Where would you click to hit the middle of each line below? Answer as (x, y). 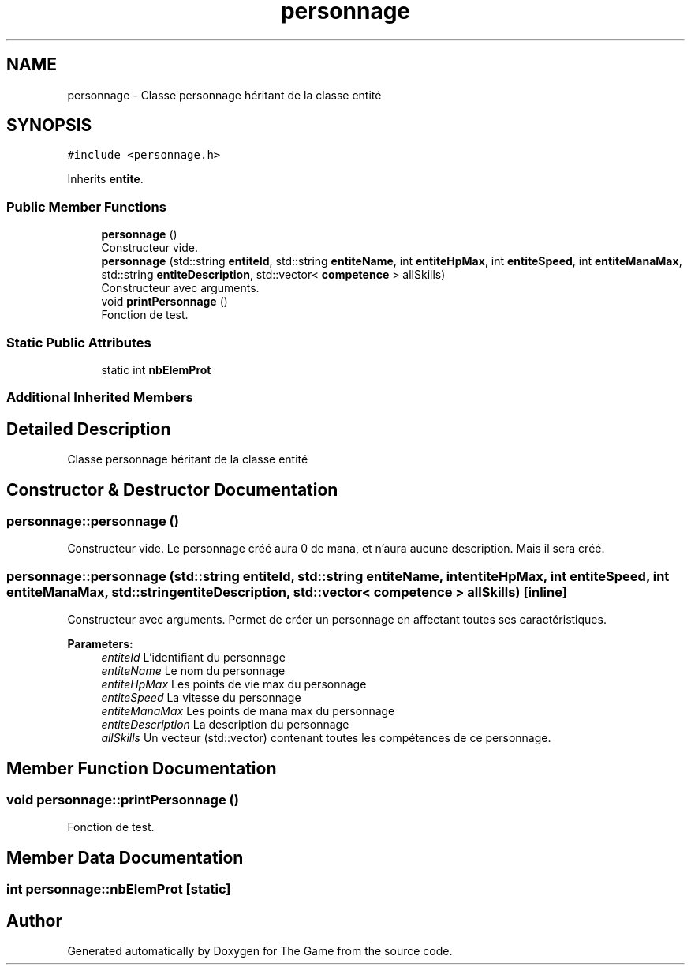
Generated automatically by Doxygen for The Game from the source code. (260, 951)
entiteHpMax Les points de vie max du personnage (234, 684)
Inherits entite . (105, 179)
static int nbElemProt (156, 369)
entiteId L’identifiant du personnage (193, 658)
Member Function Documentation (142, 768)
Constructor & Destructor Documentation (172, 489)
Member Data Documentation (125, 857)
